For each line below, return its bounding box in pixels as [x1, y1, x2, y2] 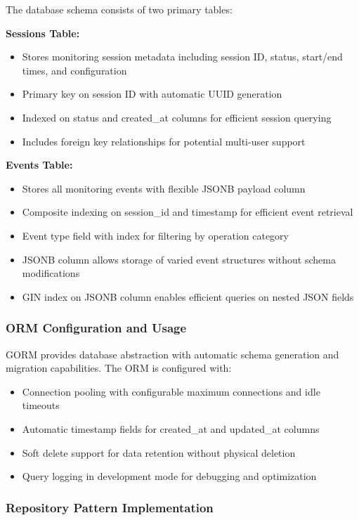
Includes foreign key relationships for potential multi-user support [22, 134, 306, 148]
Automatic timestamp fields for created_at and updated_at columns [22, 421, 320, 436]
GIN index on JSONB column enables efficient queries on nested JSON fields [22, 289, 354, 304]
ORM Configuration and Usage [6, 319, 187, 337]
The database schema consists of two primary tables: [6, 2, 233, 16]
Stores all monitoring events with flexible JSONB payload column [22, 181, 306, 195]
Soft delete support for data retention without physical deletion [22, 445, 296, 460]
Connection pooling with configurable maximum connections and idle [22, 384, 320, 398]
